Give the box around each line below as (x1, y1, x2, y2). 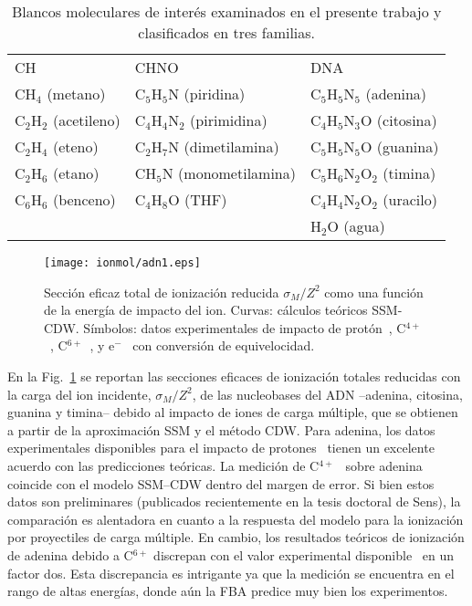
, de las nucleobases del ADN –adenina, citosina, (192, 384, 463, 403)
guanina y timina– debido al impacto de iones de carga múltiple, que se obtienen (7, 402, 458, 422)
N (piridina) (168, 83, 246, 104)
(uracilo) (383, 189, 437, 210)
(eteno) (52, 136, 99, 157)
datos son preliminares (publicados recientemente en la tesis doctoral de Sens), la (7, 492, 461, 511)
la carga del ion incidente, (7, 384, 152, 403)
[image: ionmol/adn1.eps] (44, 256, 201, 269)
